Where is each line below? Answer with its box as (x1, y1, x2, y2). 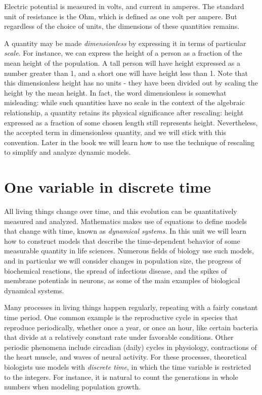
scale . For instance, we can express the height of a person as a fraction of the (4, 48, 242, 58)
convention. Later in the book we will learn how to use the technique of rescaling (4, 137, 255, 147)
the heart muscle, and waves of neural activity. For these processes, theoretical (4, 352, 247, 362)
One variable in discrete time (4, 177, 211, 197)
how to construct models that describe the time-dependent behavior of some (4, 235, 240, 246)
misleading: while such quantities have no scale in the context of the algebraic (4, 97, 245, 108)
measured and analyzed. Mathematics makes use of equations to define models (4, 215, 247, 226)
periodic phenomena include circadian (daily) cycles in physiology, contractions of (4, 341, 257, 352)
